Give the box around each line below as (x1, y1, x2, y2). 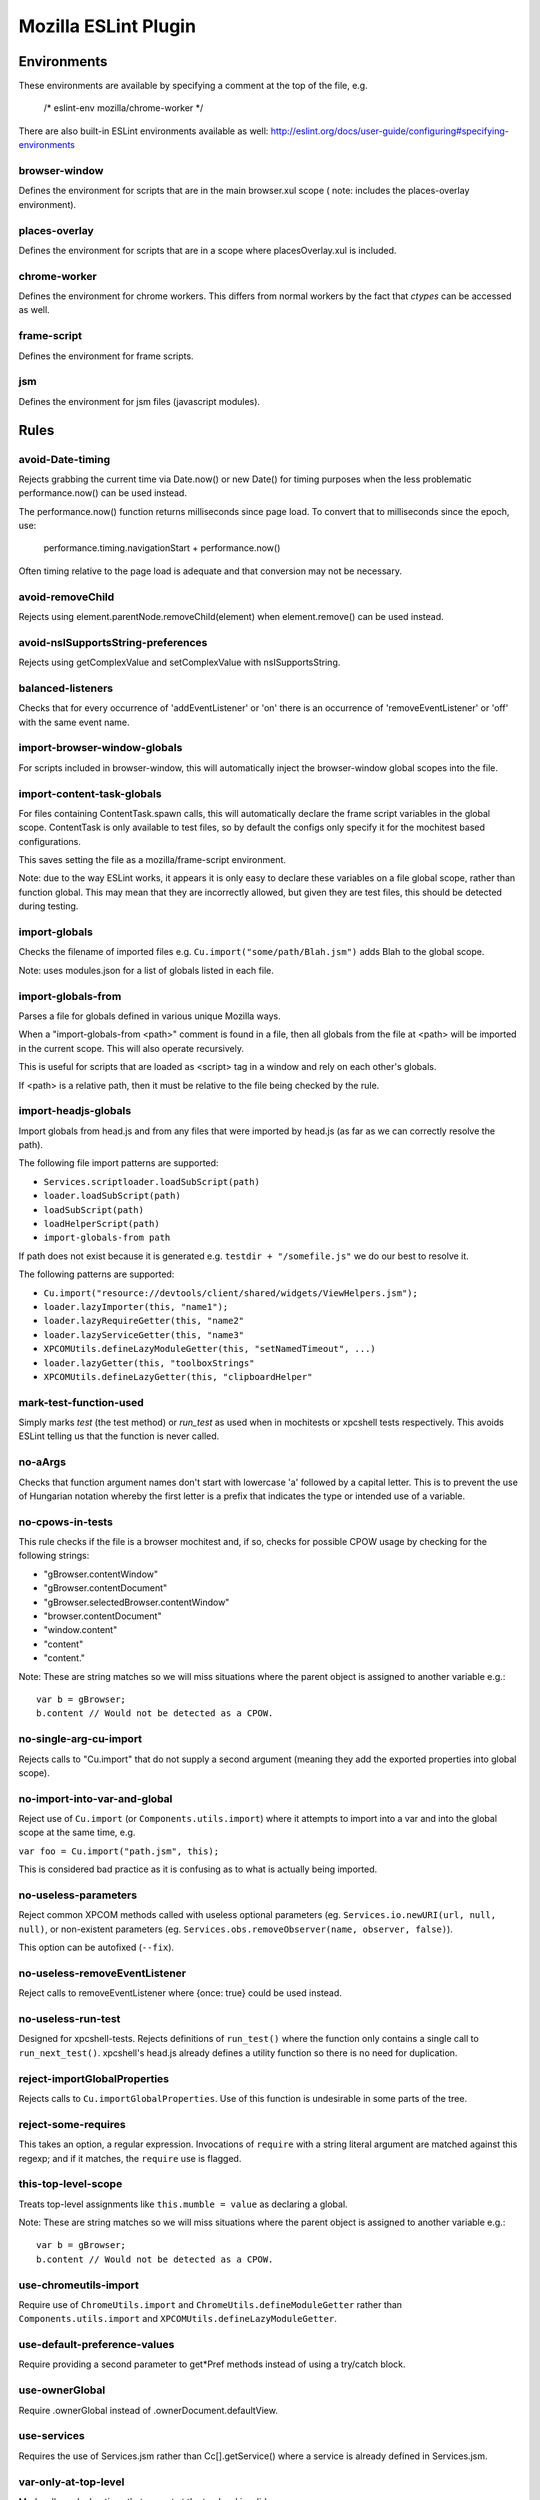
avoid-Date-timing (18, 452, 111, 466)
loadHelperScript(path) (43, 1218, 160, 1229)
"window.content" (43, 1624, 118, 1636)
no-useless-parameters (18, 1888, 138, 1902)
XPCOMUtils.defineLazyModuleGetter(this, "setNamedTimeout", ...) (43, 1343, 377, 1355)
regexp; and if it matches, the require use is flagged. (18, 2152, 242, 2164)
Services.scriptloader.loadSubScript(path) (43, 1176, 260, 1187)
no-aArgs (18, 1455, 67, 1469)
